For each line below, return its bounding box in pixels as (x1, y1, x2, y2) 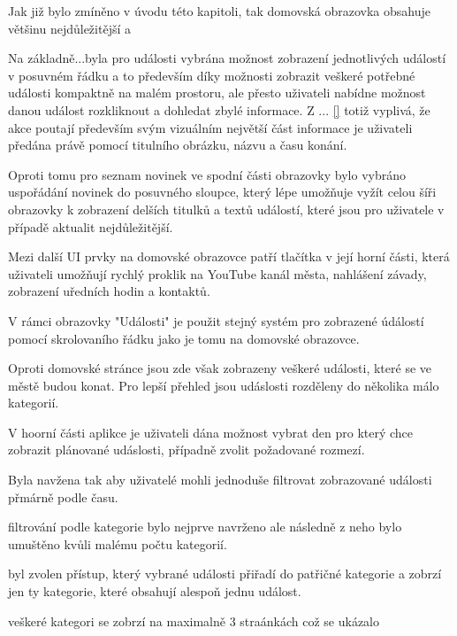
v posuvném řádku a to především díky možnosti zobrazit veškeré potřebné (8, 66, 415, 84)
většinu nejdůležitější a (8, 19, 131, 37)
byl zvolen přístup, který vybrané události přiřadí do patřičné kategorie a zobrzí (8, 564, 442, 583)
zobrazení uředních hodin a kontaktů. (8, 282, 210, 300)
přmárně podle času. (8, 487, 118, 506)
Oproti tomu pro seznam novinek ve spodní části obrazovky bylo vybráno (8, 165, 406, 183)
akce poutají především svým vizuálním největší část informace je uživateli (8, 118, 413, 136)
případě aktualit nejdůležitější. (8, 217, 173, 236)
